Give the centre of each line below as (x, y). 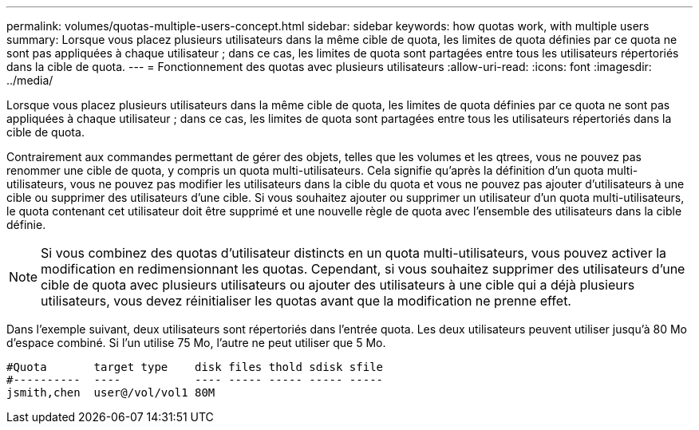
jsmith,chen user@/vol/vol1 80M (111, 393)
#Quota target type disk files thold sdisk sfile (195, 367)
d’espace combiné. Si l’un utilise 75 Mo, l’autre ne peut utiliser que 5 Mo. (196, 343)
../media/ (30, 80)
